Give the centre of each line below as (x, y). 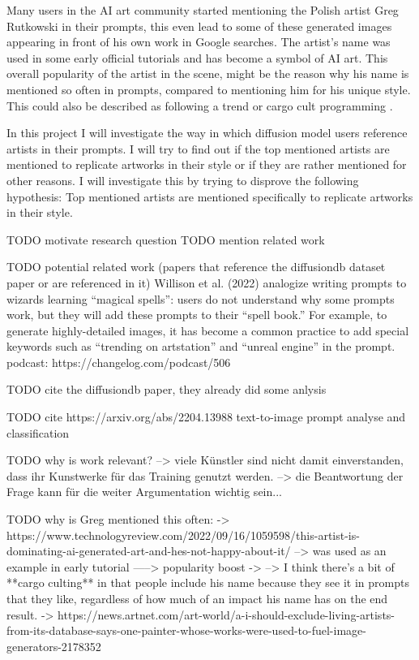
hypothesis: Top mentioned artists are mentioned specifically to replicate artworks (210, 196)
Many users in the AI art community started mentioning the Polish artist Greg (203, 10)
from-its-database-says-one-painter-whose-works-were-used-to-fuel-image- (186, 630)
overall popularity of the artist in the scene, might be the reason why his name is (208, 73)
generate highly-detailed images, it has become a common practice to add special (208, 330)
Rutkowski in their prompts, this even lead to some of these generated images (199, 26)
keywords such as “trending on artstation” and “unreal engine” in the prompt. (201, 346)
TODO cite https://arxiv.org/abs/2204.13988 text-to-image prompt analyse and (206, 417)
